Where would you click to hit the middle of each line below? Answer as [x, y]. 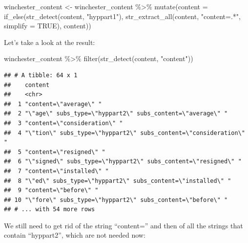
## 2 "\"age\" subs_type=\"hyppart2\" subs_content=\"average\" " [116, 114]
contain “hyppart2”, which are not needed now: [75, 235]
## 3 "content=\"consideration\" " [63, 123]
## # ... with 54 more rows [50, 210]
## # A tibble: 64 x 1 [41, 75]
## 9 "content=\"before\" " [51, 190]
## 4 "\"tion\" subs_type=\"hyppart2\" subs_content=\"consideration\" [124, 133]
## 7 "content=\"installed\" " [56, 171]
